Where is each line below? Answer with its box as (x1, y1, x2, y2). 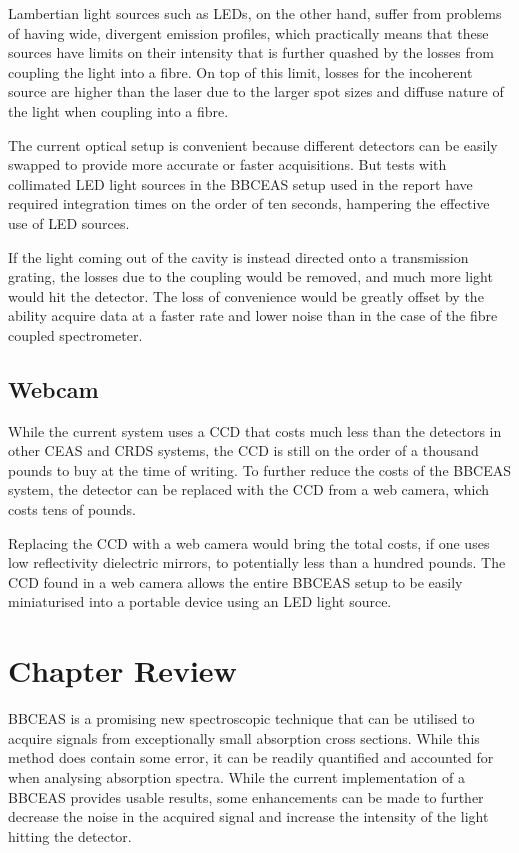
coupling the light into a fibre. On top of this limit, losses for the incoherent (8, 61, 473, 82)
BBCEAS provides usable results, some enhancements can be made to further (8, 786, 484, 807)
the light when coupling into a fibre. (8, 100, 229, 121)
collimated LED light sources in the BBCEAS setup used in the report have (8, 173, 473, 194)
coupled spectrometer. (8, 324, 143, 345)
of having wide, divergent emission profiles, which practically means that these (8, 22, 489, 43)
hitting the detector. (8, 825, 132, 846)
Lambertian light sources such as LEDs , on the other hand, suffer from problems (8, 3, 502, 23)
